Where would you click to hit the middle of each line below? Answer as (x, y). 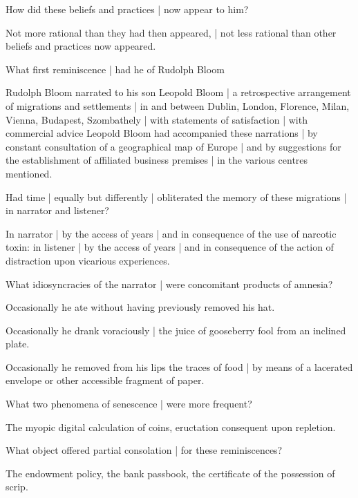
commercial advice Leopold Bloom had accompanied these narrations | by (162, 133)
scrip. (17, 487)
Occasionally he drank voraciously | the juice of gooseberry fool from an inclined (176, 330)
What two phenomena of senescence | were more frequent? (129, 404)
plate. (18, 344)
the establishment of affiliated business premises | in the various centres (157, 160)
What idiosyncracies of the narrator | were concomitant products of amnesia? (169, 284)
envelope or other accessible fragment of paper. (105, 380)
